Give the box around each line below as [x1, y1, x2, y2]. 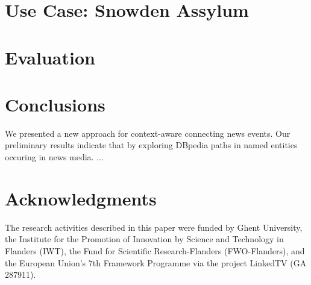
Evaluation [5, 45, 95, 69]
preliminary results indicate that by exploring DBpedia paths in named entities [5, 139, 298, 151]
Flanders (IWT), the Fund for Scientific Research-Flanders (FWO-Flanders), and [5, 244, 305, 257]
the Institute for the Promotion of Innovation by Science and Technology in [5, 233, 284, 245]
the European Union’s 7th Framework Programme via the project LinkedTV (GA [5, 256, 307, 269]
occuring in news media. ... [5, 151, 104, 163]
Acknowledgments [5, 186, 157, 210]
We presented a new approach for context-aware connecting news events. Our [5, 127, 291, 139]
